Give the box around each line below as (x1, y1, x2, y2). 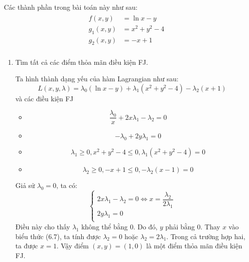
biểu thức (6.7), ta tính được (15, 231, 101, 241)
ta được (15, 241, 38, 251)
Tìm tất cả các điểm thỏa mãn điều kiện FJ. (15, 57, 148, 67)
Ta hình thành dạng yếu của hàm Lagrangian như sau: (15, 74, 178, 84)
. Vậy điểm (56, 241, 89, 251)
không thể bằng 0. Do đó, (81, 221, 158, 231)
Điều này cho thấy (15, 221, 70, 231)
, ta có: (56, 180, 77, 190)
